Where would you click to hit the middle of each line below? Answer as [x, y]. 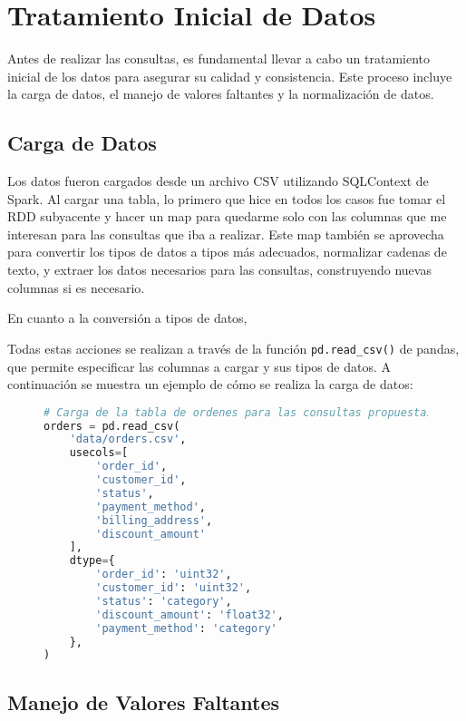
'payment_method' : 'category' [186, 628]
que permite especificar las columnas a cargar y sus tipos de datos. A [199, 366]
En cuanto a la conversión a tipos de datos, [127, 318]
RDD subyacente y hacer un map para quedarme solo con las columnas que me [227, 216]
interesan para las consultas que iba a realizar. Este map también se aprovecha [226, 234]
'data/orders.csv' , [128, 439]
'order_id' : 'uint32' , [164, 575]
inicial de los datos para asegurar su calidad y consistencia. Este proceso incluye [230, 76]
